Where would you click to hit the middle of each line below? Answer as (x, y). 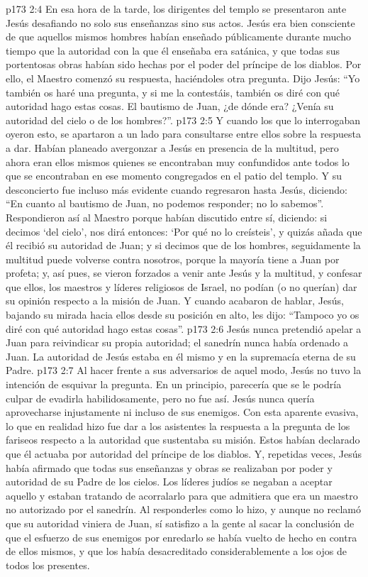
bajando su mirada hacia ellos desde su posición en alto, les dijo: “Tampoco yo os (183, 315)
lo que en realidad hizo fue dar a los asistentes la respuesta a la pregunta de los (178, 425)
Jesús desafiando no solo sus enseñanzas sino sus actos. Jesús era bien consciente (180, 22)
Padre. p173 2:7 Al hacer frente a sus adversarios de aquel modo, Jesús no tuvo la (184, 370)
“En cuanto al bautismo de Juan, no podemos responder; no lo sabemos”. (165, 203)
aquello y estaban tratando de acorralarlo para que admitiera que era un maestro (182, 495)
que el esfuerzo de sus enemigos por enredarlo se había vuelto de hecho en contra (182, 537)
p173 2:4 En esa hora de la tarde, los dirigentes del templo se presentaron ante (176, 9)
